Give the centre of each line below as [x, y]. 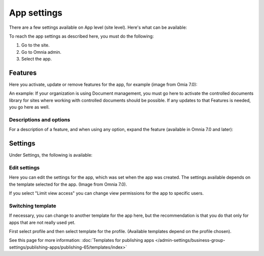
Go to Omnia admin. [41, 52]
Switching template [33, 206]
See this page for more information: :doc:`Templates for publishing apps [81, 240]
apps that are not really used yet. [42, 222]
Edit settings [24, 168]
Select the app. [37, 59]
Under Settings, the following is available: [51, 155]
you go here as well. [29, 107]
